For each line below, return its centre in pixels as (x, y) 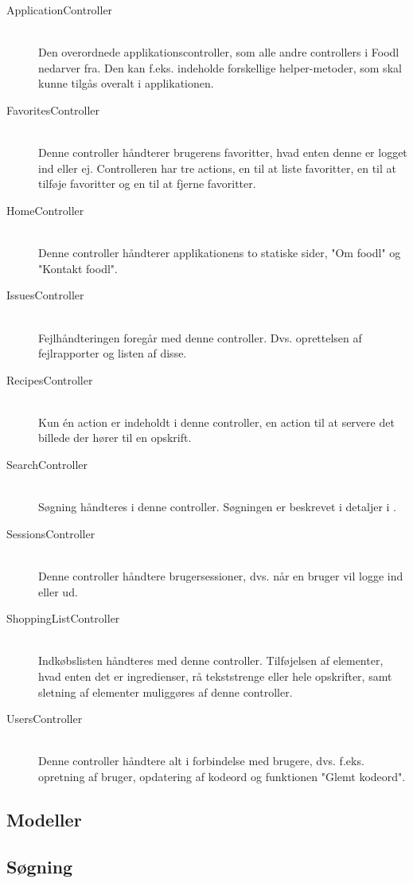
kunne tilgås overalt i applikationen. (126, 83)
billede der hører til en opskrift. (115, 438)
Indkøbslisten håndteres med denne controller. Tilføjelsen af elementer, (211, 660)
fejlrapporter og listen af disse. (113, 353)
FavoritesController (53, 109)
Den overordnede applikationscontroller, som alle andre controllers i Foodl (219, 52)
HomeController (45, 210)
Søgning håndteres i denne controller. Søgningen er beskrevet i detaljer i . (217, 507)
